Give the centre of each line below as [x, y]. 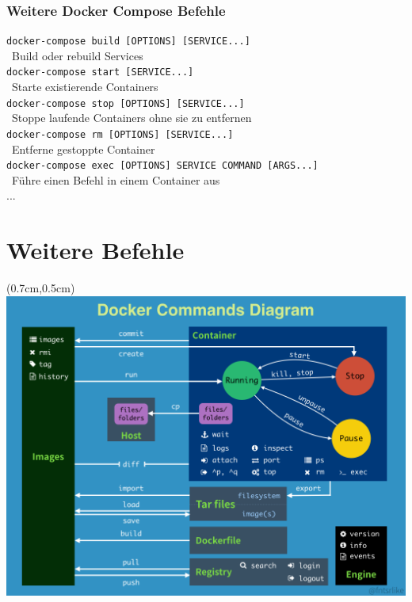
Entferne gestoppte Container [83, 149]
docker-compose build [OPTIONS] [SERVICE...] [128, 42]
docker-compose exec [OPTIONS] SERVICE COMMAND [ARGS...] [162, 166]
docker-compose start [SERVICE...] [100, 72]
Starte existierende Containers [85, 87]
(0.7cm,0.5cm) [41, 288]
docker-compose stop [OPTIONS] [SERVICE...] [126, 103]
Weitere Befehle [95, 250]
